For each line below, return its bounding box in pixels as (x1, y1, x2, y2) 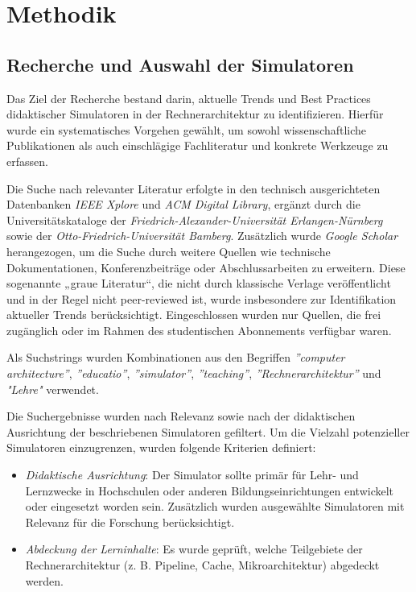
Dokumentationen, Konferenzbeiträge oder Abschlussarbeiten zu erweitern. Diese (6, 259, 406, 275)
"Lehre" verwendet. (6, 380, 99, 397)
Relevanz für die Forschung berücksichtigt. (25, 513, 235, 530)
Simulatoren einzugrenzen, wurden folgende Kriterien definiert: (6, 439, 316, 456)
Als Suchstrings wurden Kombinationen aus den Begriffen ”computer (6, 349, 345, 366)
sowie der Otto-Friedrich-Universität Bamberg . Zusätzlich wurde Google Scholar (6, 227, 398, 244)
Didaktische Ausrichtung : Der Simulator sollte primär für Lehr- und (25, 466, 359, 483)
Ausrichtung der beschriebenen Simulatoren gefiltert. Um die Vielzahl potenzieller (6, 423, 410, 440)
